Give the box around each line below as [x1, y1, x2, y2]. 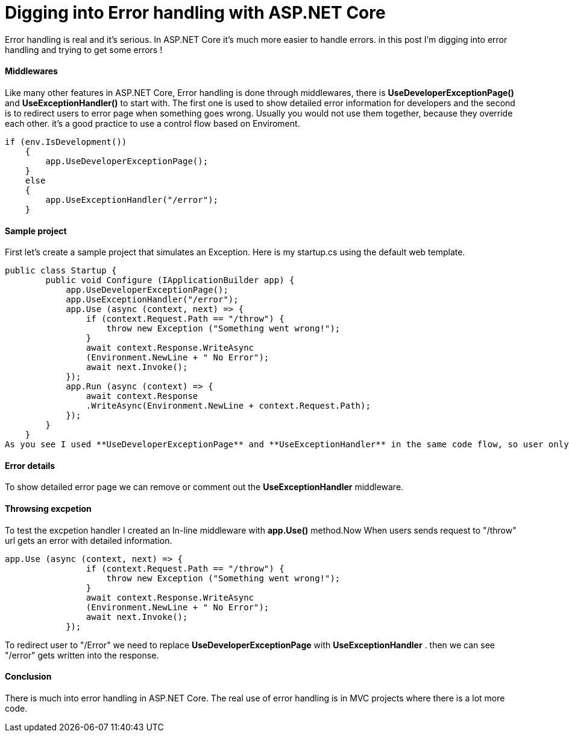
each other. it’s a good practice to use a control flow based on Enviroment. [5, 118, 300, 129]
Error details [5, 460, 55, 471]
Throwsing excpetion [5, 503, 92, 514]
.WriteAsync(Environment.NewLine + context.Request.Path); [86, 401, 371, 411]
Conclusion [5, 671, 52, 682]
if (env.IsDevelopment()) [5, 136, 127, 147]
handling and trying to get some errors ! [5, 44, 163, 55]
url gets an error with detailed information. [5, 535, 172, 546]
